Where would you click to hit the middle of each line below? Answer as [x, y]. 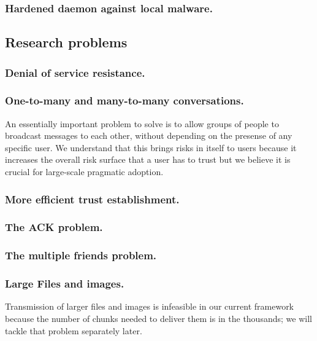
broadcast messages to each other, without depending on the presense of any [149, 135]
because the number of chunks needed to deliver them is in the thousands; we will [158, 318]
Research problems [66, 42]
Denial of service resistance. [75, 72]
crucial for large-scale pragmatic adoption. [84, 172]
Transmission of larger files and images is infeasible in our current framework [150, 306]
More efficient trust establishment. [92, 199]
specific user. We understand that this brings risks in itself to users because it [151, 147]
